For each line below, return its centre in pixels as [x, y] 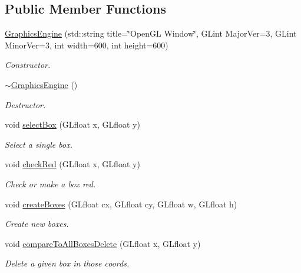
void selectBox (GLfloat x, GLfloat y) [72, 124]
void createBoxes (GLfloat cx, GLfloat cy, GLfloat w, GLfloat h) [121, 204]
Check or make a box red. [50, 183]
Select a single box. [39, 144]
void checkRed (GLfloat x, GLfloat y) [72, 164]
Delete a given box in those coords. [67, 263]
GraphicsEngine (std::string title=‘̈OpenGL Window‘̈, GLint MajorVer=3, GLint [151, 33]
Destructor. [25, 104]
